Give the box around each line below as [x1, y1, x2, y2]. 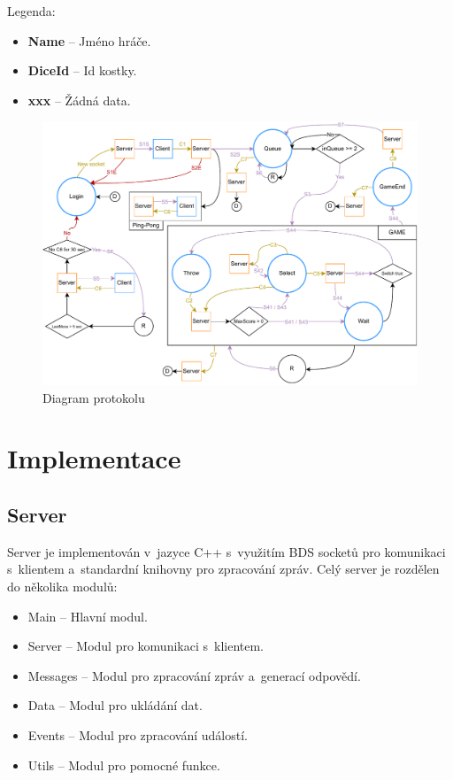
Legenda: [7, 2, 56, 19]
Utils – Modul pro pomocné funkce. [27, 755, 220, 774]
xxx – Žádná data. [27, 90, 131, 109]
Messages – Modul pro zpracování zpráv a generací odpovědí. [27, 666, 361, 684]
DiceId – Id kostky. [27, 61, 137, 80]
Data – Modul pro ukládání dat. [27, 696, 203, 714]
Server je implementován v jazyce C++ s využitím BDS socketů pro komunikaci [7, 542, 446, 560]
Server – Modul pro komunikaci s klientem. [27, 637, 265, 655]
